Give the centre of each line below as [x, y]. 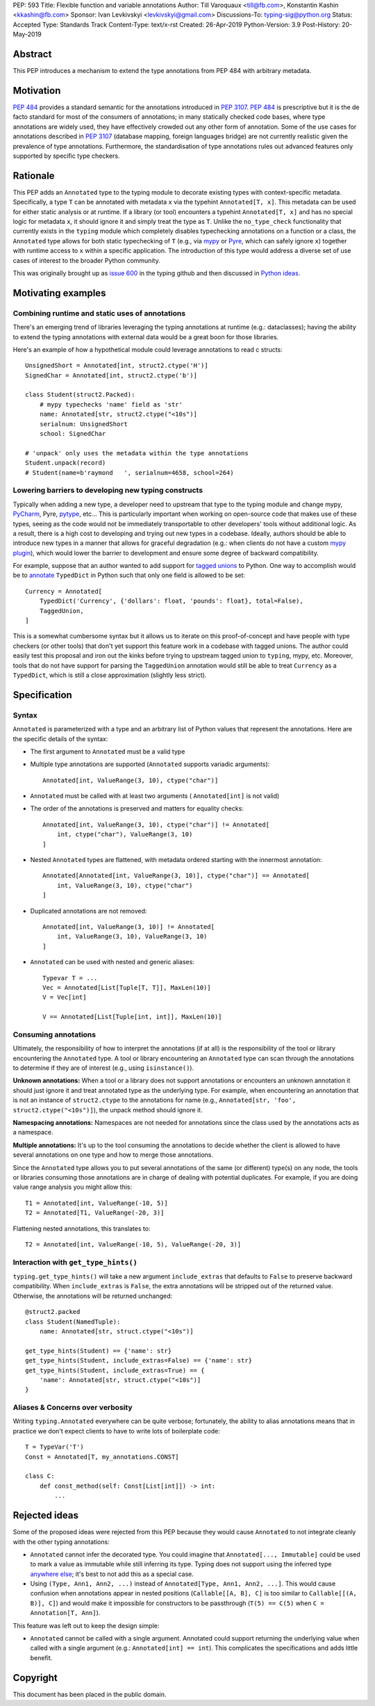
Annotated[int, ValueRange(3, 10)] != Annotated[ [129, 927]
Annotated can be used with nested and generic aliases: [112, 962]
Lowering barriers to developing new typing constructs [108, 490]
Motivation [37, 90]
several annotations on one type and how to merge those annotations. [113, 1155]
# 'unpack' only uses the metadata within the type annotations [137, 453]
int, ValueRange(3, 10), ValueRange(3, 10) [132, 936]
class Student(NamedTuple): [73, 1322]
